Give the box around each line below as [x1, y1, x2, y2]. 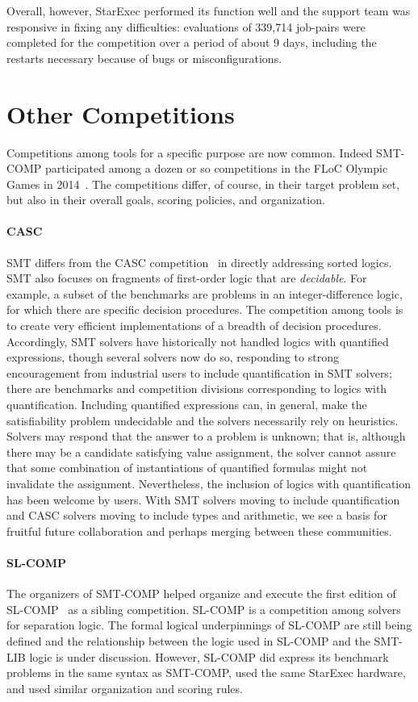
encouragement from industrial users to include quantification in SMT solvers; [6, 364, 392, 381]
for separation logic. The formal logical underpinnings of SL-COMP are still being [6, 616, 412, 633]
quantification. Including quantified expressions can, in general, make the [6, 396, 367, 413]
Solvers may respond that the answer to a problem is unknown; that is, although [6, 428, 406, 445]
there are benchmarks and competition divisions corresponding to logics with [6, 380, 387, 397]
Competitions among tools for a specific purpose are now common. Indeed [6, 144, 373, 161]
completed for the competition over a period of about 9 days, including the [6, 34, 377, 51]
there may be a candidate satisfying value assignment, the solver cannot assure [6, 443, 396, 460]
